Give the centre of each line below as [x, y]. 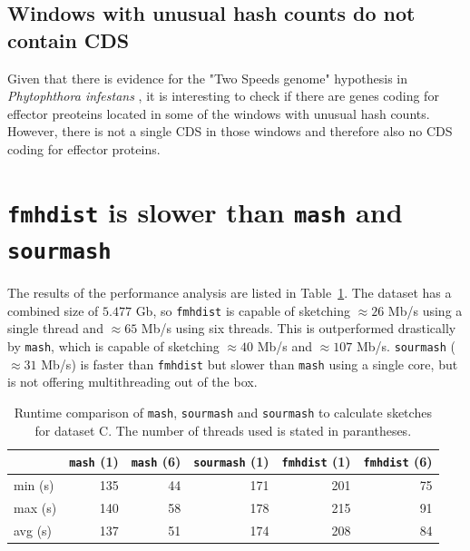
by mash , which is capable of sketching [113, 345]
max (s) [35, 507]
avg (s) [33, 530]
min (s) [34, 485]
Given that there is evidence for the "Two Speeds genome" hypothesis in [208, 78]
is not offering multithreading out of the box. [132, 382]
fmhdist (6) [398, 462]
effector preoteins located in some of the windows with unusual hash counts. [219, 113]
